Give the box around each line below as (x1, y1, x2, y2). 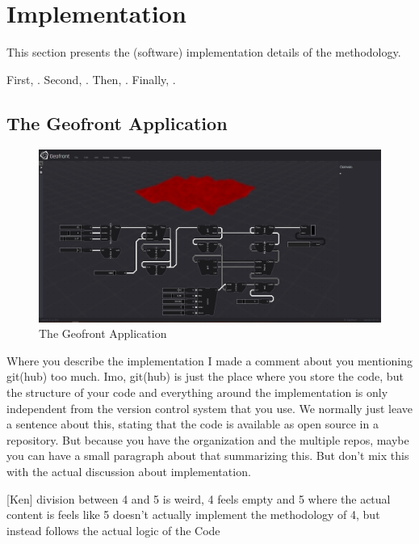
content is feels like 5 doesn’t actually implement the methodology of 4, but (6, 506, 380, 523)
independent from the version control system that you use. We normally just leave (6, 399, 413, 416)
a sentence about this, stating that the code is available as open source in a (6, 415, 379, 432)
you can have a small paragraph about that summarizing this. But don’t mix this (6, 447, 409, 464)
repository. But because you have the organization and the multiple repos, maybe (6, 431, 409, 448)
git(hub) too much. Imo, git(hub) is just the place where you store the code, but (6, 368, 404, 385)
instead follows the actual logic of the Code (6, 521, 220, 538)
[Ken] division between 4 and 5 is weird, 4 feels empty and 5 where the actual (6, 490, 391, 507)
